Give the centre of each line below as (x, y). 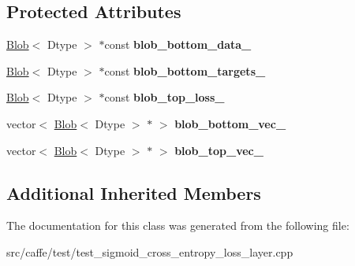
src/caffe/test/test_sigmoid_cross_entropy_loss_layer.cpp (150, 251)
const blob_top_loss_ (164, 97)
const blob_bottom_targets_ (185, 70)
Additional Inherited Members (134, 192)
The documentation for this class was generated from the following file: (178, 225)
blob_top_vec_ (219, 150)
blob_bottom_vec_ (230, 123)
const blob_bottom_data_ (178, 44)
